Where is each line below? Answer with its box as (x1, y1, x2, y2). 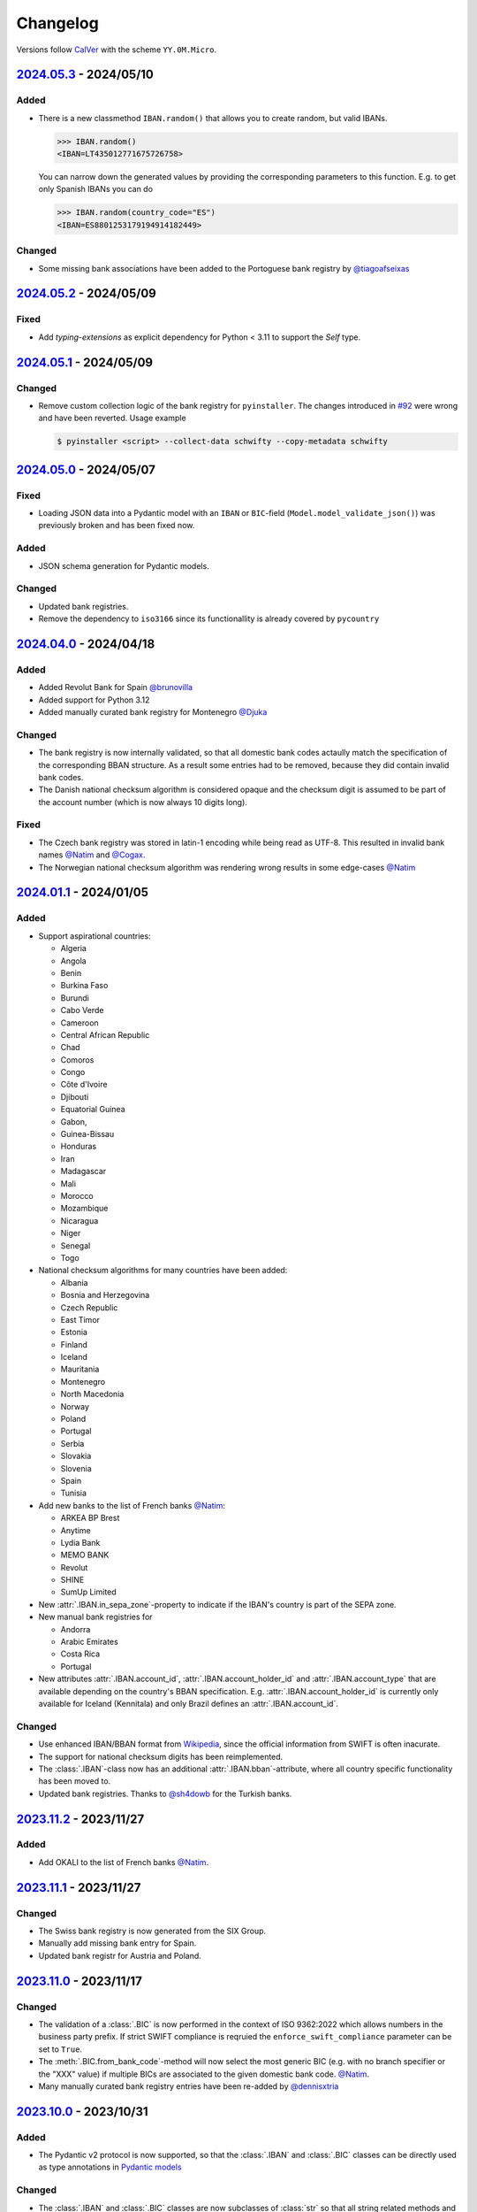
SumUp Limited (60, 1586, 117, 1597)
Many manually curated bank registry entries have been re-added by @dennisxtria (38, 2080, 339, 2092)
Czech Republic (60, 1302, 118, 1313)
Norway (60, 1401, 90, 1411)
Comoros (60, 1054, 95, 1065)
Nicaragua (60, 1215, 99, 1225)
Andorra (60, 1624, 91, 1634)
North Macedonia (60, 1389, 125, 1400)
